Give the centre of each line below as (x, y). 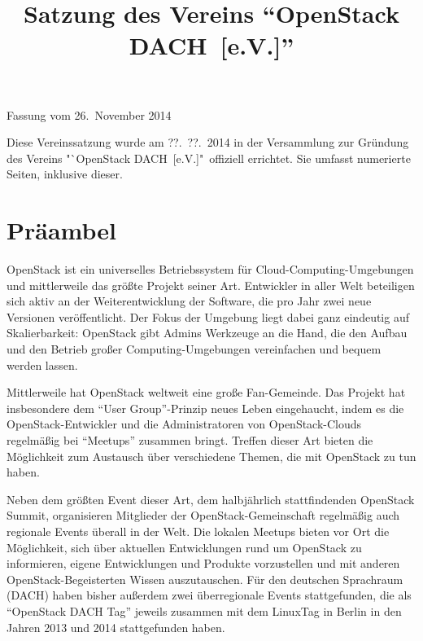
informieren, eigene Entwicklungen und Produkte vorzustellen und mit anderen (203, 563)
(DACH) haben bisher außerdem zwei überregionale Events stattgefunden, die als (209, 595)
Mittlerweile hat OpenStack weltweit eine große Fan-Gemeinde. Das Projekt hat (206, 392)
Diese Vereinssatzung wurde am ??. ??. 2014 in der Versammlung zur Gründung (208, 142)
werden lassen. (42, 364)
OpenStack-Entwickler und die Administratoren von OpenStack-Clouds (184, 424)
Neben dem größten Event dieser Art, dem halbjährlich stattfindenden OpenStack (211, 499)
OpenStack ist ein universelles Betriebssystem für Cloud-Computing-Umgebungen (210, 269)
